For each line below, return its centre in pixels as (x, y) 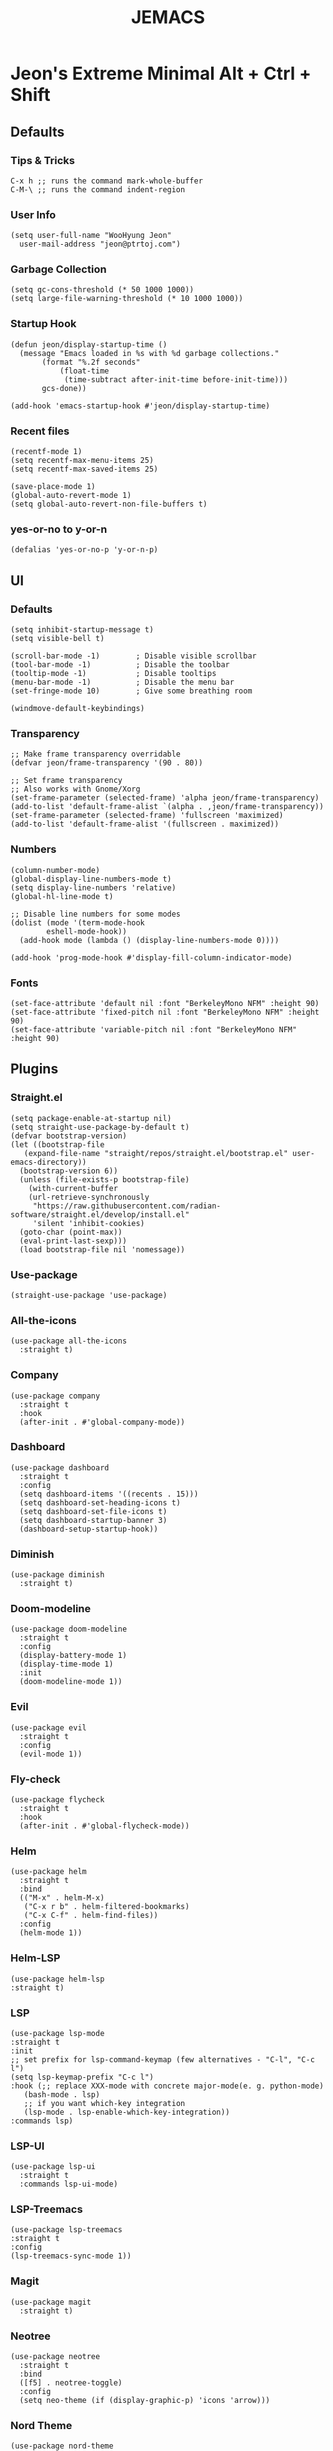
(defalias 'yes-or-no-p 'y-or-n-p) (84, 550)
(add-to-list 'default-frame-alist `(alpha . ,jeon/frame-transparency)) (167, 807)
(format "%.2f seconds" (91, 362)
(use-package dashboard (60, 1467)
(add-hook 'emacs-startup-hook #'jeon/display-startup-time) (140, 406)
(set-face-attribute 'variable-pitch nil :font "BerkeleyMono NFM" (154, 1029)
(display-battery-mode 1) (73, 1656)
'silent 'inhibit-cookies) (88, 1223)
